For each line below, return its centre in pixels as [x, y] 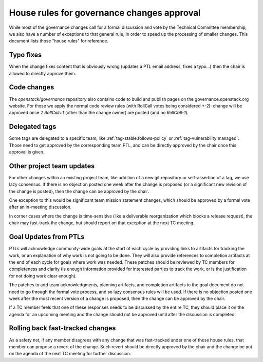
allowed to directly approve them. [43, 73]
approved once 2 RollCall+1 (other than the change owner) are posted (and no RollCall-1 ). [99, 113]
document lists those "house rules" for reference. [59, 41]
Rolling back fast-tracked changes [63, 328]
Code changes [32, 87]
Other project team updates [52, 166]
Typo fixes [25, 55]
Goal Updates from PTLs [47, 237]
